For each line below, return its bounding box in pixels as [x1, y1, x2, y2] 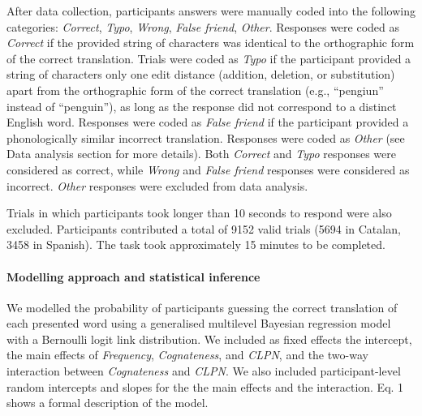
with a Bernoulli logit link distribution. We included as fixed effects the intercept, [6, 330, 412, 347]
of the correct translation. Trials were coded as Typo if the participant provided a [6, 49, 411, 66]
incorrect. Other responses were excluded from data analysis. [6, 177, 308, 194]
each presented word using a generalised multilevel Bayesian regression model [6, 315, 391, 332]
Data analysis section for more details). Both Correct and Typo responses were [6, 145, 396, 162]
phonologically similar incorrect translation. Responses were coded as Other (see [6, 129, 405, 146]
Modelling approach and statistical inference [6, 268, 261, 285]
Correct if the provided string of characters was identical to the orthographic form [6, 34, 415, 51]
